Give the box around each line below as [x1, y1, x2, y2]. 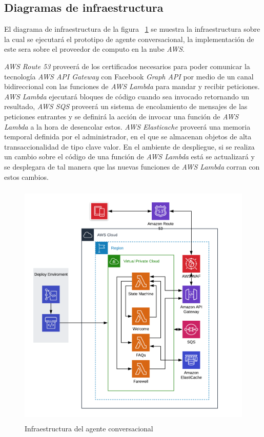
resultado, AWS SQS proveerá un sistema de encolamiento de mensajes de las [4, 101, 248, 112]
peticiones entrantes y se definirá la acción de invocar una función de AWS [4, 111, 239, 121]
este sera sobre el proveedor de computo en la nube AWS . [4, 44, 185, 54]
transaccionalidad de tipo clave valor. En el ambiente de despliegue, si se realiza [4, 141, 255, 152]
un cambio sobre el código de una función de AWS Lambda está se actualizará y [4, 151, 255, 162]
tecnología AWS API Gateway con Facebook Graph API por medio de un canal [4, 71, 254, 81]
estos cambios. [4, 171, 49, 182]
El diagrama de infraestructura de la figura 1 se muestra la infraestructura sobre [4, 24, 260, 34]
